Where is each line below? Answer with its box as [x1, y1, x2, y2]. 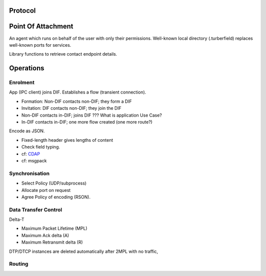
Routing [9, 261, 29, 268]
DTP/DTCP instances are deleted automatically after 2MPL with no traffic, [9, 248, 159, 254]
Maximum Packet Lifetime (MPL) [21, 225, 88, 231]
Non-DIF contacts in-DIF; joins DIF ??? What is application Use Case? [21, 112, 162, 118]
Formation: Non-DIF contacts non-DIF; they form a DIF [21, 98, 132, 104]
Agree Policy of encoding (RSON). [21, 194, 91, 200]
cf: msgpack [21, 157, 47, 163]
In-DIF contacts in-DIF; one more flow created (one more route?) [21, 119, 153, 125]
